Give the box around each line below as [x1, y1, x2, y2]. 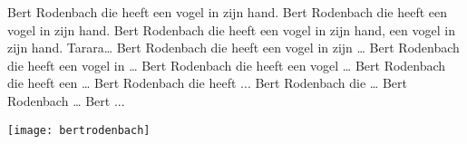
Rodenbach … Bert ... [7, 91, 125, 110]
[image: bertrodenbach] [7, 123, 151, 137]
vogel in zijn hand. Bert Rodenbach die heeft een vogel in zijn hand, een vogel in [7, 20, 455, 39]
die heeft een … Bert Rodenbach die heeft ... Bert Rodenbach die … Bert [7, 73, 407, 92]
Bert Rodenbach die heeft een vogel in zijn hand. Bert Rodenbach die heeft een [7, 3, 447, 21]
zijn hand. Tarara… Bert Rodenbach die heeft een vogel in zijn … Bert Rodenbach [7, 38, 460, 57]
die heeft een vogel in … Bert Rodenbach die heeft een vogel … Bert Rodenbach [7, 55, 446, 74]
